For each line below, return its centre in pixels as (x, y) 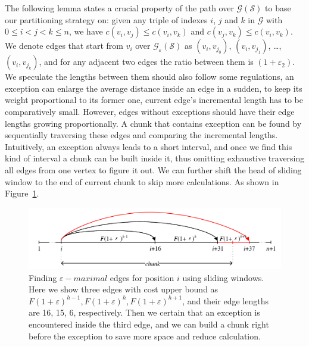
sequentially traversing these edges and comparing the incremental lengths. (141, 135)
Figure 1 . (22, 193)
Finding (43, 277)
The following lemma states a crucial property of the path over (119, 8)
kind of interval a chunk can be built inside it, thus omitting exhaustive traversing (155, 158)
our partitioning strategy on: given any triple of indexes (106, 19)
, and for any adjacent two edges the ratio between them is (146, 62)
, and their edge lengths (225, 300)
